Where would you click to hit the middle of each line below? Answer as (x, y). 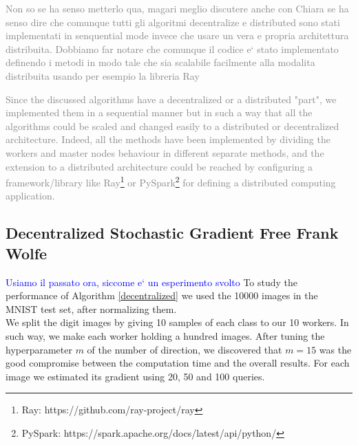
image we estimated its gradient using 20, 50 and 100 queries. (135, 376)
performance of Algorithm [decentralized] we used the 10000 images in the (162, 295)
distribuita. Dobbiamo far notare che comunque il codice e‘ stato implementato (172, 48)
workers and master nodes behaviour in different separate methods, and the (165, 152)
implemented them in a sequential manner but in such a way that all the (159, 112)
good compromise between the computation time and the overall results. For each (178, 363)
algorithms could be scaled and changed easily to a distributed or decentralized (172, 126)
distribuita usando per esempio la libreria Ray (103, 75)
